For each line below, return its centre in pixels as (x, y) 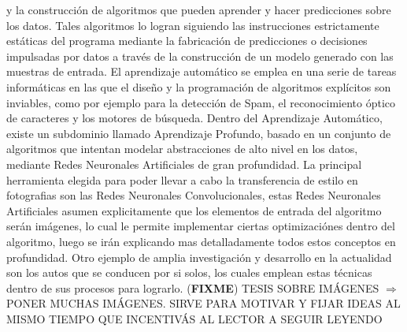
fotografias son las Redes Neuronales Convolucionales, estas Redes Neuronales (194, 195)
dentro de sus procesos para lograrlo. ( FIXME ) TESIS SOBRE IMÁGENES (193, 287)
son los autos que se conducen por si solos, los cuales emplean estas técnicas (189, 272)
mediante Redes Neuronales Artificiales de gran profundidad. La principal (184, 164)
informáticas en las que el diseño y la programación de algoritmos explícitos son (199, 86)
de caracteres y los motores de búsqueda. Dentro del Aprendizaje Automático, (194, 118)
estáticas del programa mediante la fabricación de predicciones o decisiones (187, 41)
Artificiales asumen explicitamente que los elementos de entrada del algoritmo (194, 210)
